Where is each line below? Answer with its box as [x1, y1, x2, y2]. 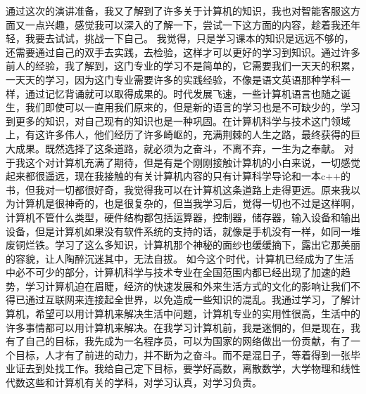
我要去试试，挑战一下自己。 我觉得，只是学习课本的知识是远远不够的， [25, 31, 354, 46]
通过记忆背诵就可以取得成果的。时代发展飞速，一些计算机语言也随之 [25, 86, 341, 100]
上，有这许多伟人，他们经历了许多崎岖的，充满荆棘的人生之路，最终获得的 [6, 127, 351, 142]
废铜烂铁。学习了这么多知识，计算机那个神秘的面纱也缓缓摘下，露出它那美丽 [6, 237, 360, 252]
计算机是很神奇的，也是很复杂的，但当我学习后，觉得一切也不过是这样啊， [15, 196, 360, 211]
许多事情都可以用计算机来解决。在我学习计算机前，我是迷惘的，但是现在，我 [6, 320, 360, 334]
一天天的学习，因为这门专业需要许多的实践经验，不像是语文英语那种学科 [6, 72, 341, 86]
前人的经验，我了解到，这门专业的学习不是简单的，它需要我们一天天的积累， [6, 58, 360, 73]
